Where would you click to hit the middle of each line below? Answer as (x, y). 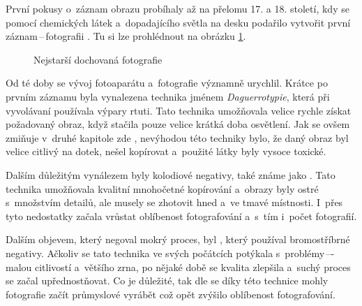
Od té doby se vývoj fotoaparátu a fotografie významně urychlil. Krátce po (167, 83)
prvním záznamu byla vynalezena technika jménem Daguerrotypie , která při (168, 96)
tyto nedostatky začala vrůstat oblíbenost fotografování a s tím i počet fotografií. (181, 216)
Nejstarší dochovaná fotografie (98, 59)
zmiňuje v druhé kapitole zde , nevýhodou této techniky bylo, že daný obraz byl (177, 137)
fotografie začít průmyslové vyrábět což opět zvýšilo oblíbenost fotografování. (171, 294)
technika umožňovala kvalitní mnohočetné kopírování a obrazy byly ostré (162, 188)
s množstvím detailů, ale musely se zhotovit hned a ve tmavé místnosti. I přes (174, 202)
